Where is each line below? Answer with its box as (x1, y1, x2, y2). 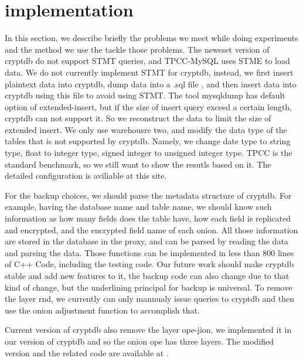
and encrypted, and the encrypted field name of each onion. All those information (5, 223, 298, 236)
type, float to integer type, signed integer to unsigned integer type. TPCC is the (5, 147, 292, 159)
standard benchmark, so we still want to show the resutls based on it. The (5, 158, 271, 170)
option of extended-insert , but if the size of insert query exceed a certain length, (5, 100, 292, 113)
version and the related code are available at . (5, 346, 169, 359)
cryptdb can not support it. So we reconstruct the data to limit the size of (5, 112, 271, 124)
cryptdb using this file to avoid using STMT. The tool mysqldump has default (5, 89, 285, 101)
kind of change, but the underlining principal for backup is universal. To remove (5, 281, 292, 293)
